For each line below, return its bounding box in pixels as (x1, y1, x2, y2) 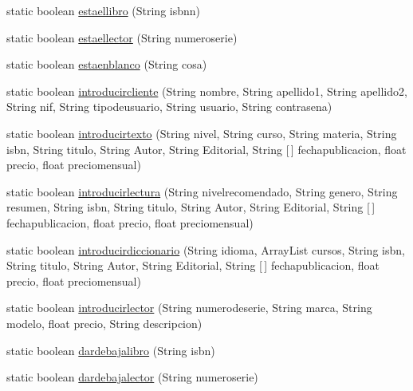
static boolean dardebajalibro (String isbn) (6, 342, 215, 358)
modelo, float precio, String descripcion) (6, 314, 203, 331)
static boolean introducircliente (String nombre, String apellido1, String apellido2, (6, 82, 407, 99)
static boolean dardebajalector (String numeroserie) (6, 369, 258, 385)
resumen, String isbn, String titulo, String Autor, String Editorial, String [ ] (6, 199, 376, 215)
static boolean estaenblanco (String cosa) (6, 56, 207, 73)
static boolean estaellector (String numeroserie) (6, 29, 238, 45)
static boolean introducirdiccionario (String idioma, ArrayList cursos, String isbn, (6, 241, 405, 258)
